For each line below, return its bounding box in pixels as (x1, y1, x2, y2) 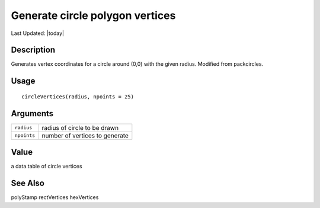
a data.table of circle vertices (11, 163, 82, 170)
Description (11, 45, 56, 55)
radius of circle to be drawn (41, 123, 119, 132)
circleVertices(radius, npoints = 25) (21, 93, 135, 100)
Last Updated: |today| (11, 30, 65, 37)
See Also (11, 178, 44, 188)
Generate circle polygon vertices (11, 9, 176, 22)
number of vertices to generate (41, 131, 129, 139)
